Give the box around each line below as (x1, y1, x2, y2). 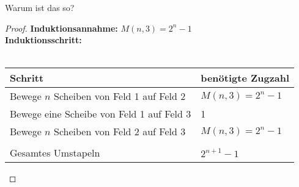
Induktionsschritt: (5, 34, 82, 46)
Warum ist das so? (5, 1, 75, 13)
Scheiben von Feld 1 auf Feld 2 (54, 89, 186, 104)
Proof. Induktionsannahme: (5, 21, 118, 34)
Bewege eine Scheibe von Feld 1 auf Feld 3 (10, 107, 191, 121)
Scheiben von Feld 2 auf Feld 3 (54, 124, 186, 139)
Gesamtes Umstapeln (10, 146, 100, 160)
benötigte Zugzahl (201, 71, 290, 85)
